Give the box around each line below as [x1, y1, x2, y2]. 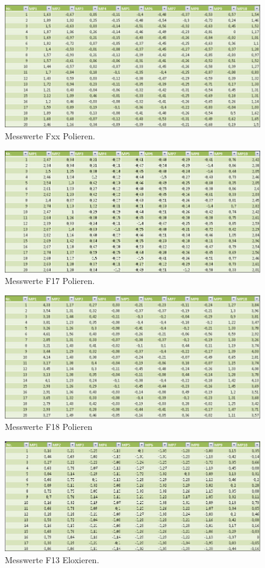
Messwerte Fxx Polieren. [5, 129, 95, 142]
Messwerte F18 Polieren [5, 420, 93, 433]
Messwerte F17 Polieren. [5, 274, 95, 287]
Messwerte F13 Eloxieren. [5, 553, 99, 566]
